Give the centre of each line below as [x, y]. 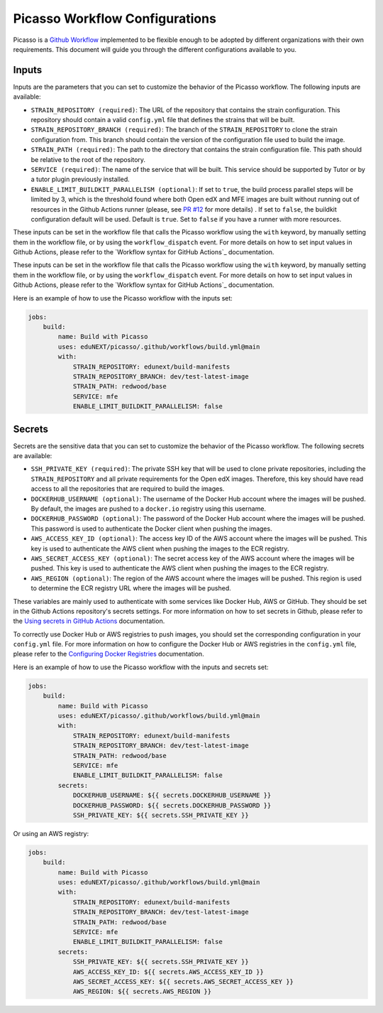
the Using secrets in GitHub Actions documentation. [89, 621]
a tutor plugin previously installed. [81, 179]
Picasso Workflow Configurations [115, 18]
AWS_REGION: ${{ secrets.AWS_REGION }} [142, 992]
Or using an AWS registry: [51, 833]
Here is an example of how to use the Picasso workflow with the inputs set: [123, 298]
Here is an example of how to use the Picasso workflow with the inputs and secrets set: [141, 667]
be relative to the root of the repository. [88, 159]
